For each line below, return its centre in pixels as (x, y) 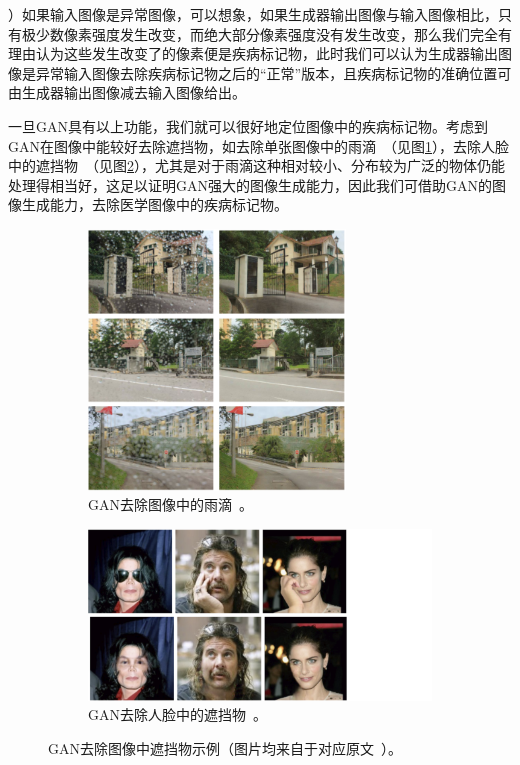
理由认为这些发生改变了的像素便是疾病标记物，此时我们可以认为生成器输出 (253, 53)
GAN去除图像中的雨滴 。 (170, 504)
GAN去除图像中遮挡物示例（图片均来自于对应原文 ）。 (225, 748)
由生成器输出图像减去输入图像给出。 (127, 92)
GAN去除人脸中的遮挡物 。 (177, 714)
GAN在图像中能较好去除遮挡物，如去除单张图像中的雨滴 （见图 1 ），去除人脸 (258, 145)
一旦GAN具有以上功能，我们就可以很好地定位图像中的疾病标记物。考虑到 (248, 125)
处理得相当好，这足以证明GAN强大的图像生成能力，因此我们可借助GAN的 (250, 184)
